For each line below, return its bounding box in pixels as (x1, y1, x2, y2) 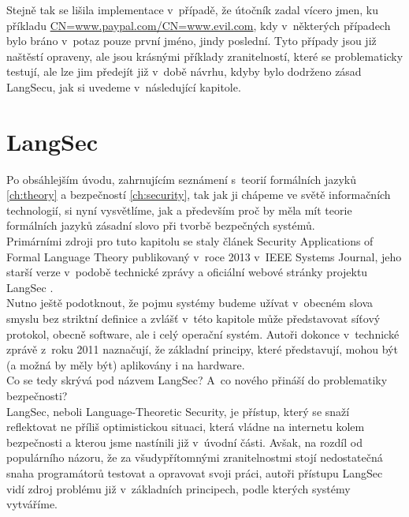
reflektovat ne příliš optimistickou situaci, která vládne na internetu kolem (6, 418, 365, 435)
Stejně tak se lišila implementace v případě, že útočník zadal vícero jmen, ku (6, 2, 378, 17)
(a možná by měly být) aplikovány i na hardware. (6, 356, 245, 373)
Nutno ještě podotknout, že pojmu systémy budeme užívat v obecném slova (6, 294, 374, 311)
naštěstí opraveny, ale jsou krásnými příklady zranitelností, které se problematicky (6, 47, 403, 64)
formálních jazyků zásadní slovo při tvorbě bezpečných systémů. (6, 217, 315, 234)
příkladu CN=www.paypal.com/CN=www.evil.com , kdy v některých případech (6, 17, 391, 33)
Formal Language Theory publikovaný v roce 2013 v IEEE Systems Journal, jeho (6, 248, 402, 264)
